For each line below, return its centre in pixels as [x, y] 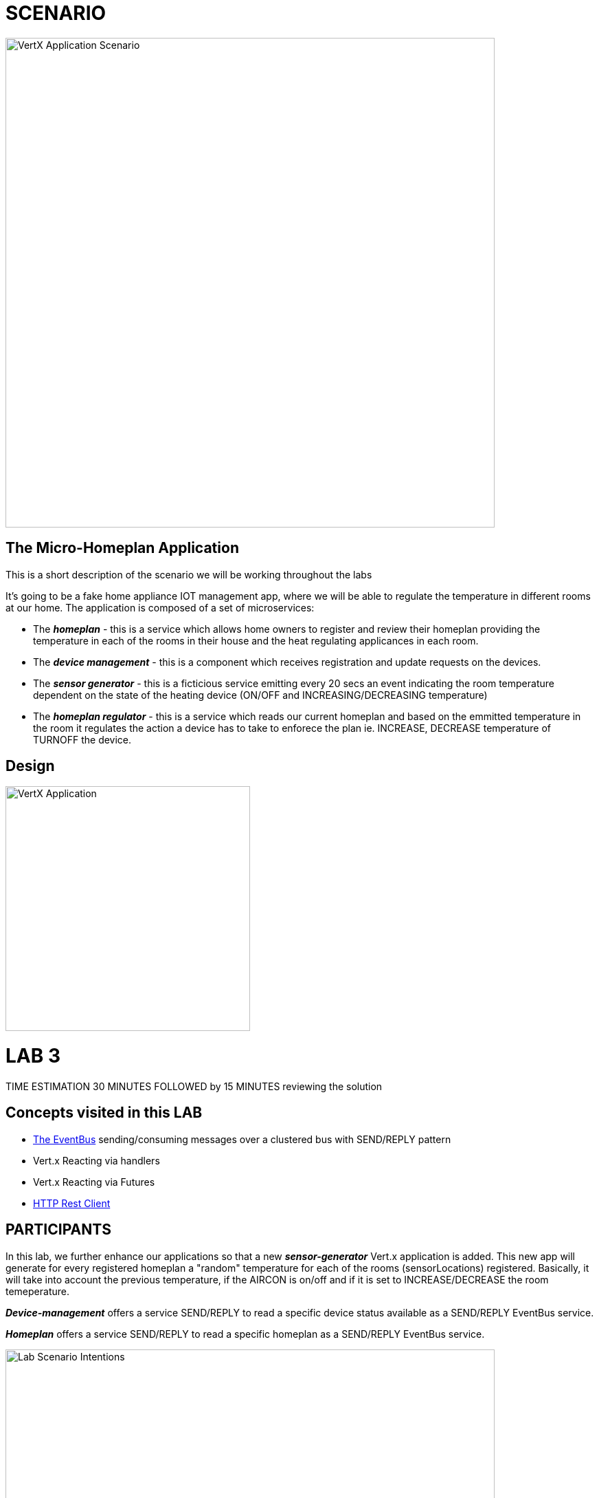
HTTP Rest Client [72, 1203]
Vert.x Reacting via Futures [94, 1182]
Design [30, 766]
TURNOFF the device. [82, 739]
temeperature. [37, 1291]
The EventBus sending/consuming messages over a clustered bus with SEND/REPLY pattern [242, 1139]
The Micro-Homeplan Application [122, 548]
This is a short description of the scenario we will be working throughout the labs [189, 574]
